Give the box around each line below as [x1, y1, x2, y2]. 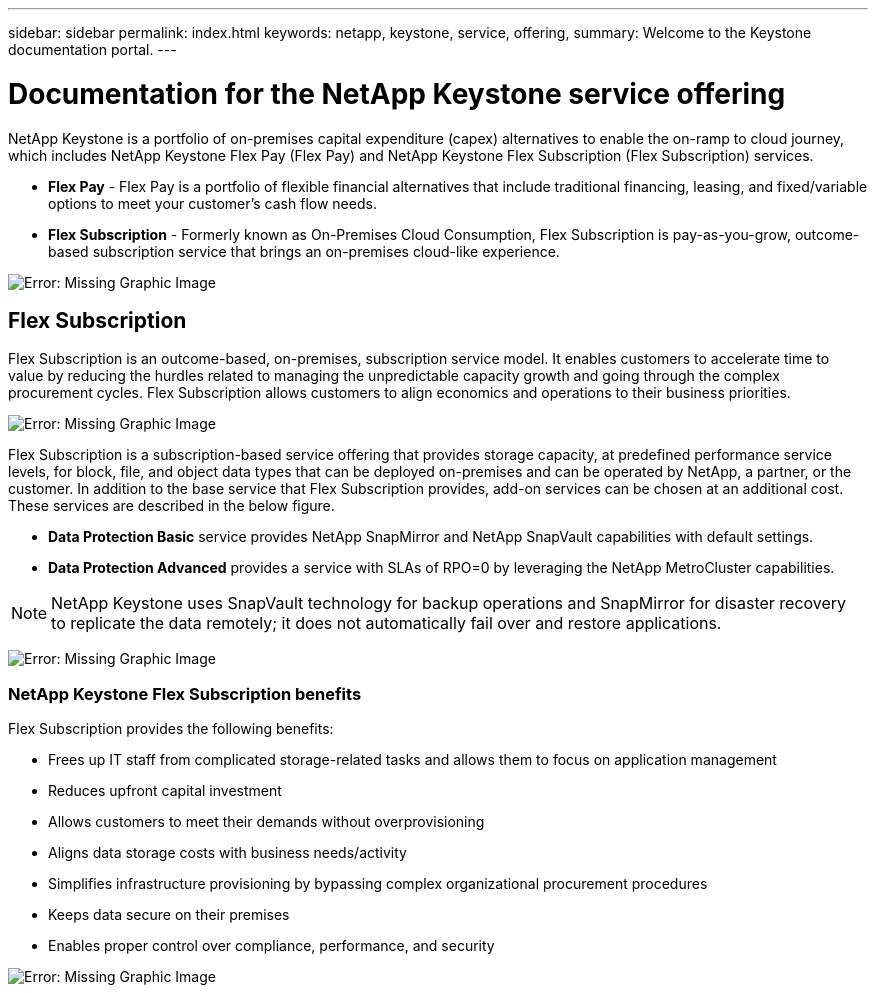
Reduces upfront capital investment [48, 782, 282, 800]
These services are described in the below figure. [8, 497, 335, 515]
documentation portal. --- [8, 41, 177, 58]
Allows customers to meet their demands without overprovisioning [48, 813, 485, 831]
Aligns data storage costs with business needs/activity [48, 844, 407, 862]
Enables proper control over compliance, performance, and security [48, 937, 495, 955]
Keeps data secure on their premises [48, 906, 290, 924]
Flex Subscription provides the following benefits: [8, 720, 334, 738]
